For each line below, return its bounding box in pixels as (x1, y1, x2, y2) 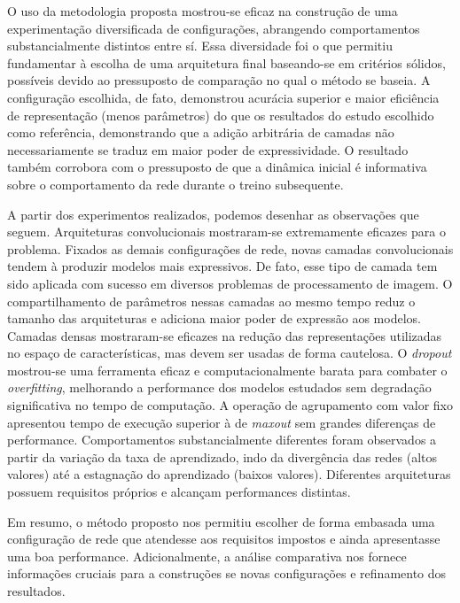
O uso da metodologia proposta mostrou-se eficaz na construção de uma (7, 2, 398, 19)
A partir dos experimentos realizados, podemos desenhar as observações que (7, 205, 419, 223)
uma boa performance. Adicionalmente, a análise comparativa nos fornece (7, 546, 407, 565)
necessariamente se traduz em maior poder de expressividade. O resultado (7, 140, 409, 158)
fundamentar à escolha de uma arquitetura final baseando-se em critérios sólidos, (7, 53, 446, 72)
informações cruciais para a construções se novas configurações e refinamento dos (7, 564, 447, 583)
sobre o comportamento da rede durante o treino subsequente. (7, 174, 344, 193)
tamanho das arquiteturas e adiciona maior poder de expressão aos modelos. (7, 309, 421, 328)
